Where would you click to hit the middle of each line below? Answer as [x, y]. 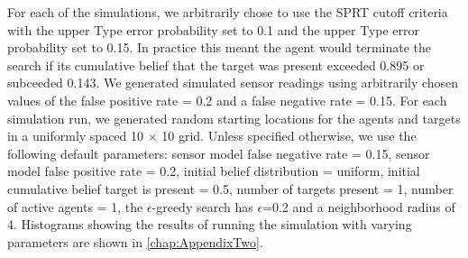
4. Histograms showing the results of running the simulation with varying [210, 224]
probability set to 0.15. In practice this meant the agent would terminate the [220, 47]
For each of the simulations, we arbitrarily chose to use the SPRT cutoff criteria [228, 12]
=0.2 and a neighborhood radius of [359, 206]
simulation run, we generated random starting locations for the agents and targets [234, 118]
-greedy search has [202, 206]
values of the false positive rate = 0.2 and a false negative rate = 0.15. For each [227, 100]
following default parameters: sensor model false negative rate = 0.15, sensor [219, 153]
